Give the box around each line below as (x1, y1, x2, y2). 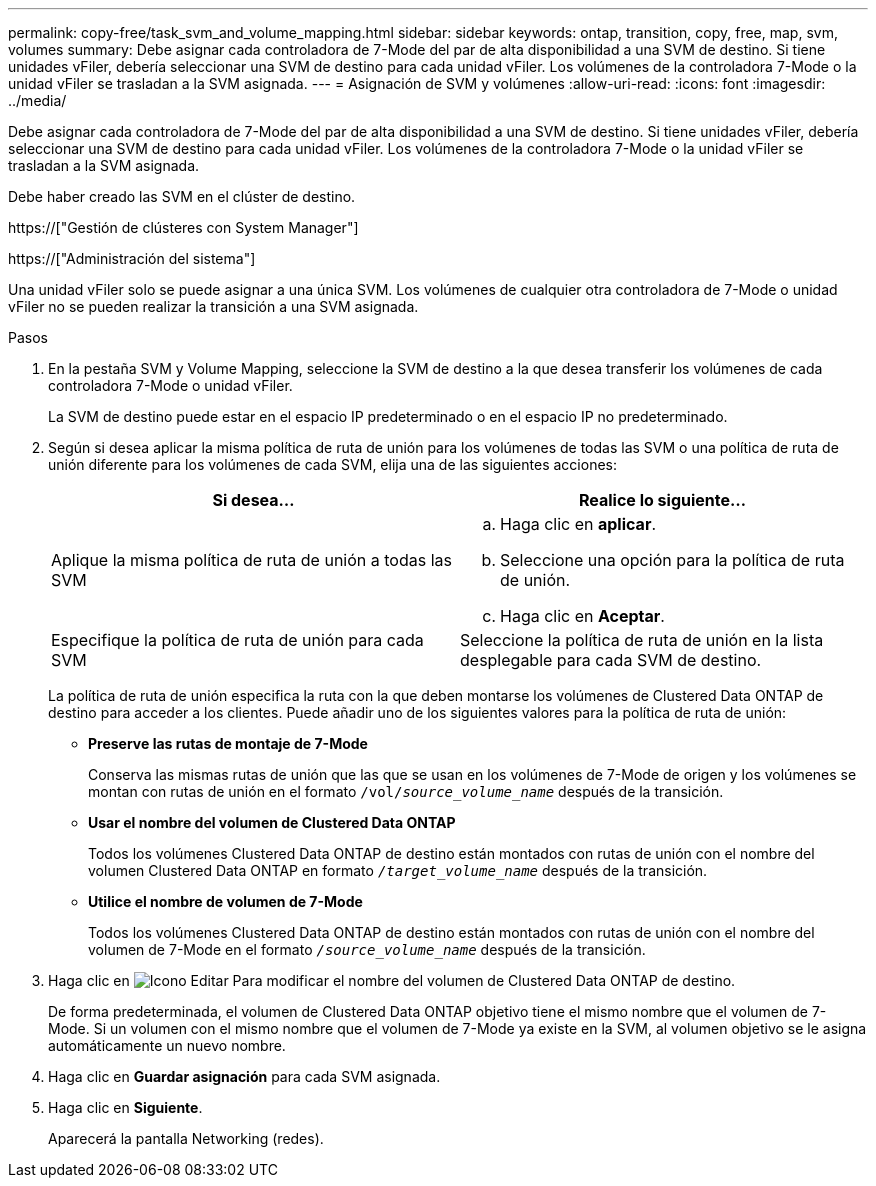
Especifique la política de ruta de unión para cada (51, 630, 424, 650)
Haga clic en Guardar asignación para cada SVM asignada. (48, 1068, 441, 1085)
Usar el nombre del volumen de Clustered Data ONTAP (88, 814, 456, 831)
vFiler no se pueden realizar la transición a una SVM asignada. (8, 298, 419, 315)
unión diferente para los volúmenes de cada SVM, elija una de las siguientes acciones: (48, 456, 617, 473)
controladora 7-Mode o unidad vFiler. (48, 377, 293, 394)
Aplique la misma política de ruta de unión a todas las (51, 550, 452, 570)
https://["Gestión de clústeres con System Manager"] (8, 219, 359, 236)
